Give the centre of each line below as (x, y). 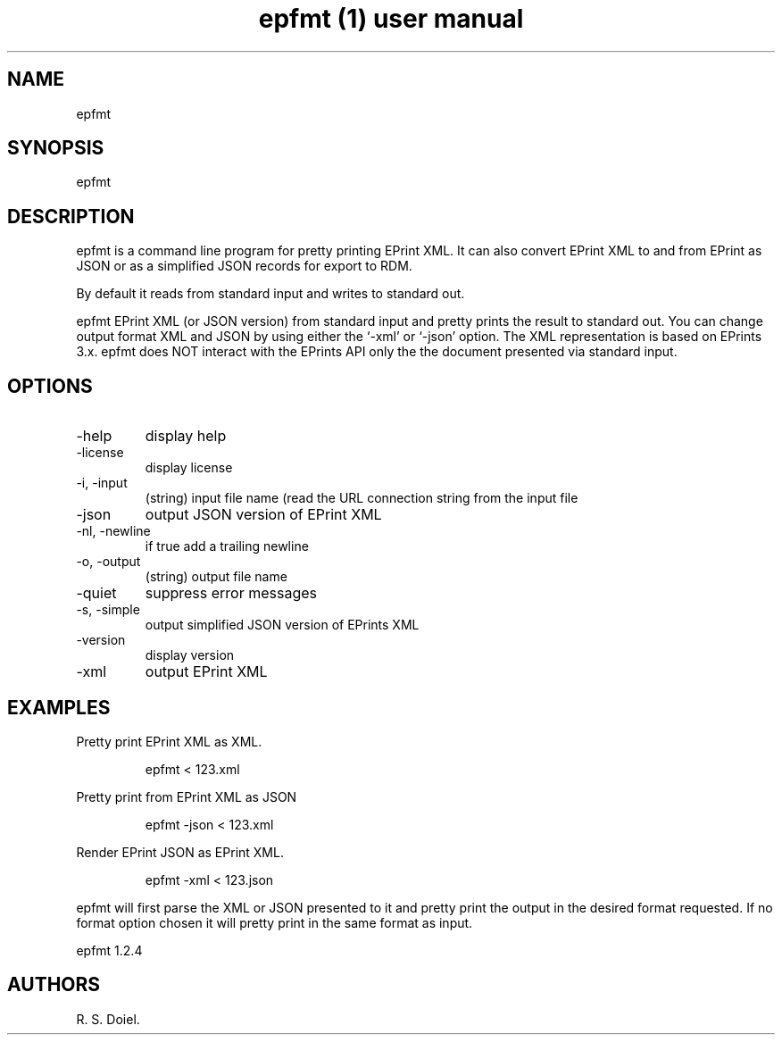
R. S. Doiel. (108, 1019)
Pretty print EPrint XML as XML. (169, 741)
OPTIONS (50, 386)
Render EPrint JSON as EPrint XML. (180, 852)
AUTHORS (54, 985)
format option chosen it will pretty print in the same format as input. (275, 922)
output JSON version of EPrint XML (263, 515)
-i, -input (102, 483)
